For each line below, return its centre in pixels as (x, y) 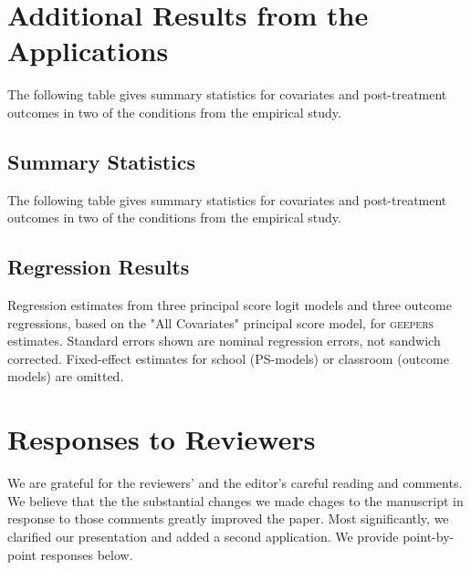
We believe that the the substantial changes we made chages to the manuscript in (235, 500)
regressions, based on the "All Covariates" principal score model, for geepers (221, 322)
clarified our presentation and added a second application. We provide (203, 536)
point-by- (429, 536)
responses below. (87, 554)
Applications (88, 51)
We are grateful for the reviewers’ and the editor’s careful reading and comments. (235, 483)
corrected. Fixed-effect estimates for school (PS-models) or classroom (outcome (228, 358)
